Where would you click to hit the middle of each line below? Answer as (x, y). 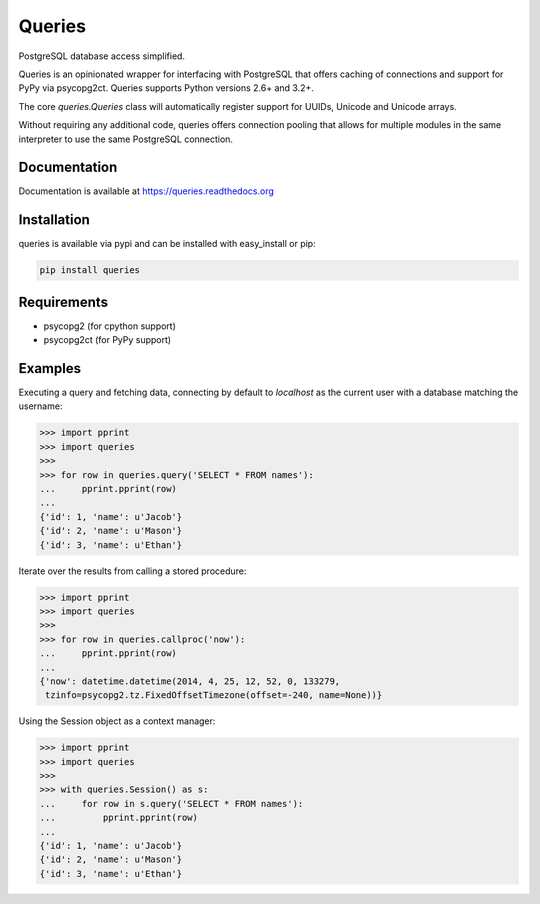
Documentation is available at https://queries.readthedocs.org (146, 191)
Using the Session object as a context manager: (117, 721)
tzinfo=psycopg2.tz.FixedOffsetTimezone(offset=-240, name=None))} (214, 695)
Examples (50, 368)
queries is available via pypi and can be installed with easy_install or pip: (167, 244)
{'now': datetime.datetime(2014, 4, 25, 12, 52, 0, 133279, (190, 681)
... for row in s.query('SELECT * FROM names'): (171, 803)
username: (40, 406)
